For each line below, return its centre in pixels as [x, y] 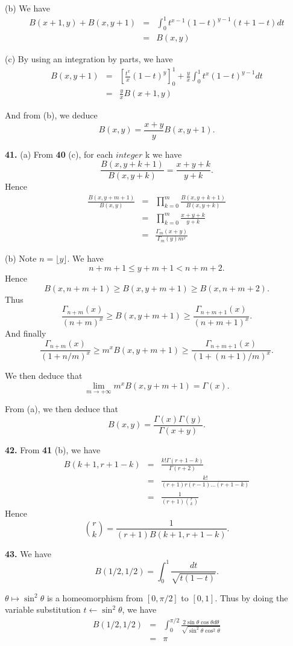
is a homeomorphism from [95, 597]
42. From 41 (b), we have [53, 449]
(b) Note [21, 258]
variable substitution [43, 609]
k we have [164, 154]
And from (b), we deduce [51, 115]
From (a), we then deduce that [62, 409]
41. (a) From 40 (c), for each [59, 154]
